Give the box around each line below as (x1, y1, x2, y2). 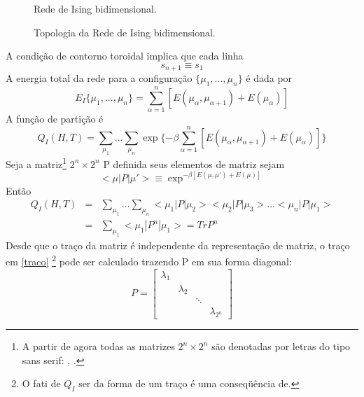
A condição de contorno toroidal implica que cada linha (6, 48, 244, 63)
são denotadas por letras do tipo (211, 339, 351, 354)
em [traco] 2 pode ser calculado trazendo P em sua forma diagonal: (6, 252, 292, 269)
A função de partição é (6, 111, 104, 126)
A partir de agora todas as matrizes (22, 339, 175, 354)
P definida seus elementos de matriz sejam (103, 156, 285, 171)
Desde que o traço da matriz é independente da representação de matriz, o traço (6, 237, 350, 252)
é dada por (246, 71, 293, 85)
